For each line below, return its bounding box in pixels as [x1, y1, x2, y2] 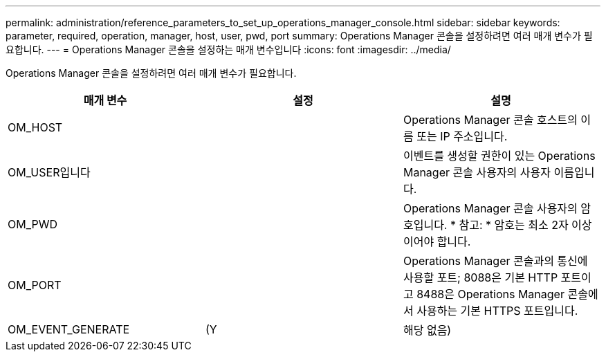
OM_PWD [8, 217, 58, 231]
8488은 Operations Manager [416, 287, 564, 301]
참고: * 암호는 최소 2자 [459, 218, 569, 232]
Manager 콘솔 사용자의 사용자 [403, 165, 551, 179]
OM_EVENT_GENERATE [8, 322, 130, 336]
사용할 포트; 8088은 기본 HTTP [403, 271, 558, 284]
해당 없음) [403, 323, 452, 337]
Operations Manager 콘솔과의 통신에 [403, 254, 588, 268]
